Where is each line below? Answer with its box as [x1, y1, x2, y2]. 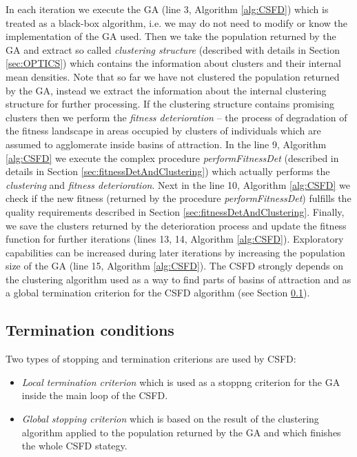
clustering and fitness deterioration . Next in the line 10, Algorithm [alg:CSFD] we [6, 177, 350, 192]
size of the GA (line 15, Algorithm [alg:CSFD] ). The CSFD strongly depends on [6, 258, 344, 273]
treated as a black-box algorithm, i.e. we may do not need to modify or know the [6, 15, 348, 30]
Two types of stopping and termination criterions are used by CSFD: [6, 352, 296, 366]
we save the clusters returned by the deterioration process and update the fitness [6, 218, 347, 232]
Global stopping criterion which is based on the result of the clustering [21, 412, 319, 426]
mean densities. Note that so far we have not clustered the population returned [6, 69, 340, 83]
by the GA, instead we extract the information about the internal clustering [6, 83, 327, 97]
